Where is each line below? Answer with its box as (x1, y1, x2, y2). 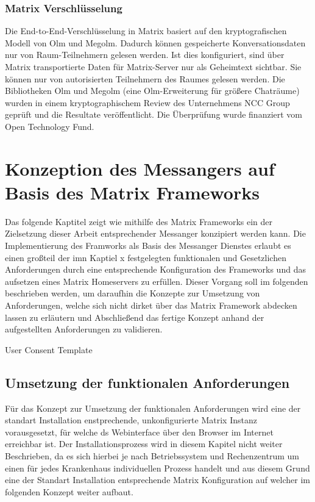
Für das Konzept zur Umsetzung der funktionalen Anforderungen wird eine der (5, 401, 301, 414)
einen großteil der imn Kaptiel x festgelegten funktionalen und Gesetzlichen (5, 251, 286, 264)
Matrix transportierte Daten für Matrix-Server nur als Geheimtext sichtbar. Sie (5, 60, 302, 73)
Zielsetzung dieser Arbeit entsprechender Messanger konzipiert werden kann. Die (5, 227, 306, 240)
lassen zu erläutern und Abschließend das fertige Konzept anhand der (5, 310, 264, 323)
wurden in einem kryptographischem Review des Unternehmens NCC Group (5, 96, 290, 109)
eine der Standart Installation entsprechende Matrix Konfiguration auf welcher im (5, 473, 310, 486)
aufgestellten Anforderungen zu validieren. (5, 323, 163, 335)
